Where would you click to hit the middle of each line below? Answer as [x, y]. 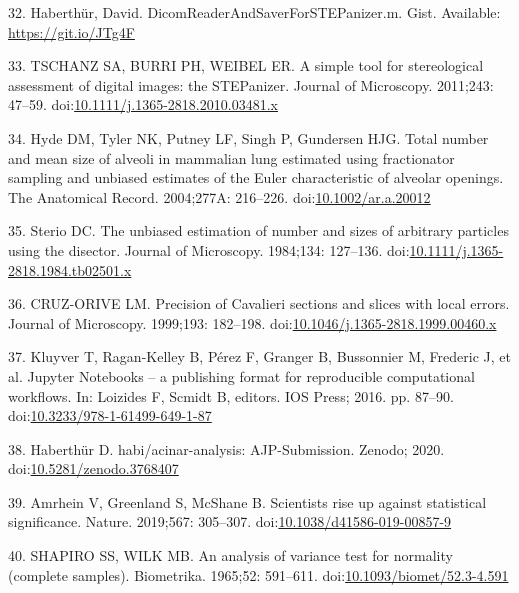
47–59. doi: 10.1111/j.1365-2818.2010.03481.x [143, 104]
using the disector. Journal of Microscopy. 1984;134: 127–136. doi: [209, 249]
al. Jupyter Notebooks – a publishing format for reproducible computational [241, 375]
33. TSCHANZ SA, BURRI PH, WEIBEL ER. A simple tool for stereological [246, 65]
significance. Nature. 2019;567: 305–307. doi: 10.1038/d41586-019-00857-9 [230, 521]
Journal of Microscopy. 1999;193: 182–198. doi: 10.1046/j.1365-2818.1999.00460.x [252, 322]
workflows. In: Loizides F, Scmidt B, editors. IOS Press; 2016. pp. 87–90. [231, 395]
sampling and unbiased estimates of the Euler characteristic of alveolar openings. [256, 177]
